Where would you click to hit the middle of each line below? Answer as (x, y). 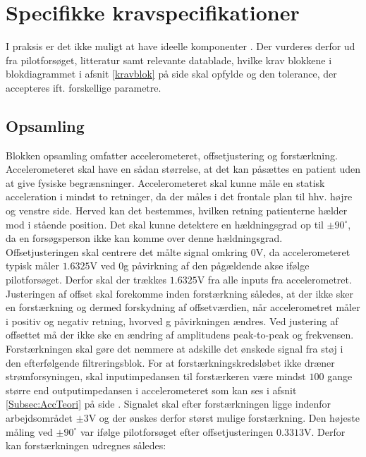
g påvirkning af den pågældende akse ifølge (216, 266)
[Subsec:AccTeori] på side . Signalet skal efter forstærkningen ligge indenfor (168, 404)
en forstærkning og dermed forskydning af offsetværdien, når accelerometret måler (183, 307)
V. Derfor (324, 431)
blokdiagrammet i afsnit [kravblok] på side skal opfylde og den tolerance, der (171, 74)
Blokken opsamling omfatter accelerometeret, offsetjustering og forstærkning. (172, 155)
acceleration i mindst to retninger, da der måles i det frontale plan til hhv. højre (179, 196)
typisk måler (32, 266)
